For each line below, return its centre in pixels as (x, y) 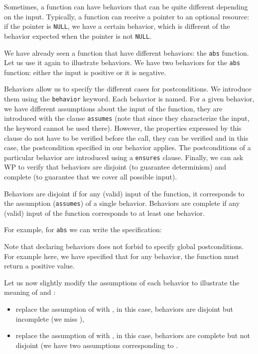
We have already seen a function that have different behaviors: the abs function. (127, 52)
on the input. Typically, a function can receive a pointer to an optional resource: (127, 16)
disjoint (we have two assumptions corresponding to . (97, 345)
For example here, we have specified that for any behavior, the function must (122, 256)
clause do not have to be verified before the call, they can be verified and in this (126, 137)
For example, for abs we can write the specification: (83, 229)
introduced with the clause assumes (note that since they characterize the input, (127, 118)
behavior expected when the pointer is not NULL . (78, 36)
